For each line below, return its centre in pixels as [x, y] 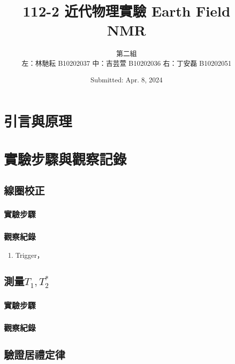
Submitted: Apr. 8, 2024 [127, 79]
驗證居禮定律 [35, 354]
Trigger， [29, 255]
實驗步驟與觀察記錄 [65, 159]
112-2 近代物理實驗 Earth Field [127, 11]
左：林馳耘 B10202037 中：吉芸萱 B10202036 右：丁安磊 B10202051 [127, 63]
